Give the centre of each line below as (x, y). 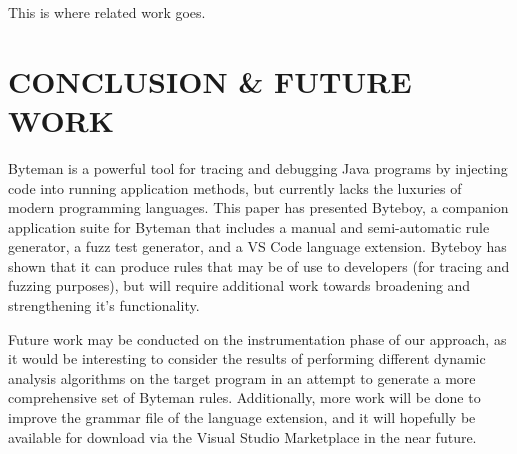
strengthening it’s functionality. (104, 305)
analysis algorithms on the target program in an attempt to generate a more (242, 377)
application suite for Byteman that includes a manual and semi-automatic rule (249, 226)
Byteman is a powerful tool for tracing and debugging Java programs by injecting (258, 167)
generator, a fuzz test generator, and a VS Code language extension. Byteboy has (257, 246)
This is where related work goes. (107, 12)
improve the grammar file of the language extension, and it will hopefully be (242, 417)
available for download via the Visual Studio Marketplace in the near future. (242, 436)
